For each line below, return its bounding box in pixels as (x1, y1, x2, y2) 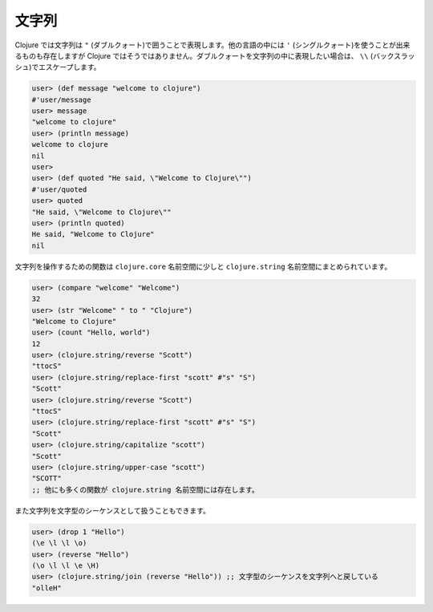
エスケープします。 (38, 63, 101, 72)
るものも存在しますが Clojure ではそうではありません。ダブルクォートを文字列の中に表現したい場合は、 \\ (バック (14, 51, 395, 60)
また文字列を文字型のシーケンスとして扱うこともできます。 (14, 505, 210, 515)
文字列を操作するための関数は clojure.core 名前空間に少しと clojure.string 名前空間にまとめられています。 (14, 261, 392, 271)
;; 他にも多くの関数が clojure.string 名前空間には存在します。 (31, 485, 260, 494)
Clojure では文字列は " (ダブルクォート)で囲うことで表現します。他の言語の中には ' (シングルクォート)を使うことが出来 (14, 40, 411, 50)
